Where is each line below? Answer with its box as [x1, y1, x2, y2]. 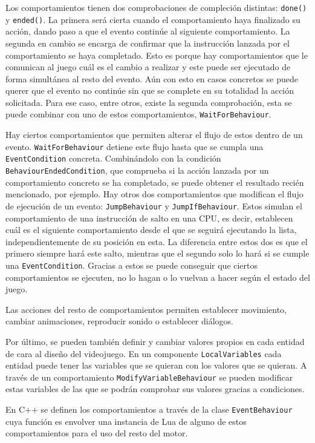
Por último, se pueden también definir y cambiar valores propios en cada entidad [5, 335, 305, 347]
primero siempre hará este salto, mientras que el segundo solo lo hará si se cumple [5, 247, 310, 260]
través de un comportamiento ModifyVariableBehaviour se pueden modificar [5, 370, 293, 383]
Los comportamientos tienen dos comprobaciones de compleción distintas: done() [5, 1, 307, 13]
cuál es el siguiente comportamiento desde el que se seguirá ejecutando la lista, [5, 223, 297, 236]
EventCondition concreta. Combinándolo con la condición [5, 152, 221, 165]
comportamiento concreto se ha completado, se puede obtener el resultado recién [5, 176, 304, 188]
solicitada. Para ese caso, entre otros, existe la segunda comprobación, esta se [5, 96, 292, 108]
